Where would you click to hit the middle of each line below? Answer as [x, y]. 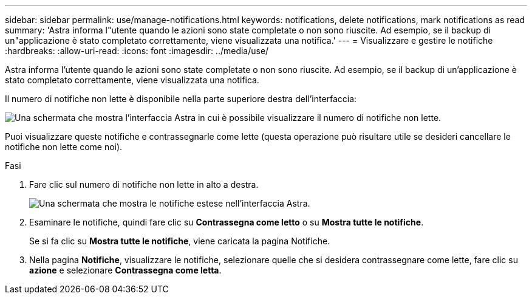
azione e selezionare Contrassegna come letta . [125, 270]
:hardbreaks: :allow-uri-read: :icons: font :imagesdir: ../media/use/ [137, 51]
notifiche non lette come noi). [64, 147]
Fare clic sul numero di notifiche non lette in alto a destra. [144, 184]
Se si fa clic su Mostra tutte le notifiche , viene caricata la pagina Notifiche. [180, 241]
